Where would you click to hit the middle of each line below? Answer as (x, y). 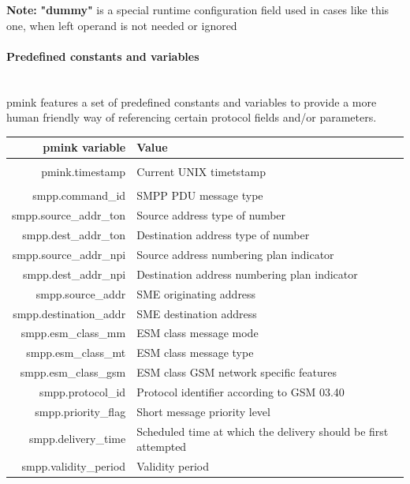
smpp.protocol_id (83, 391)
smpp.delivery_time (77, 439)
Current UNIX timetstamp (201, 172)
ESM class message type (195, 353)
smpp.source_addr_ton (69, 215)
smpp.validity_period (74, 466)
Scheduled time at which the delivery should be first (263, 431)
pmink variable (84, 147)
